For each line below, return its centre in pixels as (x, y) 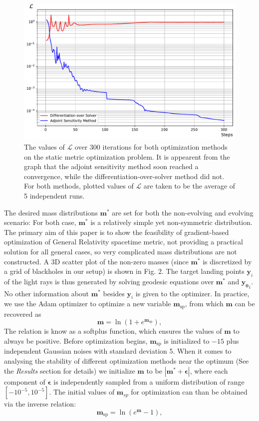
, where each (209, 370)
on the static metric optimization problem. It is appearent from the (127, 156)
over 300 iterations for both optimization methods (151, 147)
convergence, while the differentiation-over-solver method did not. (124, 176)
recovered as (23, 314)
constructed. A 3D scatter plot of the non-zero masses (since (96, 261)
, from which (204, 304)
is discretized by (227, 261)
